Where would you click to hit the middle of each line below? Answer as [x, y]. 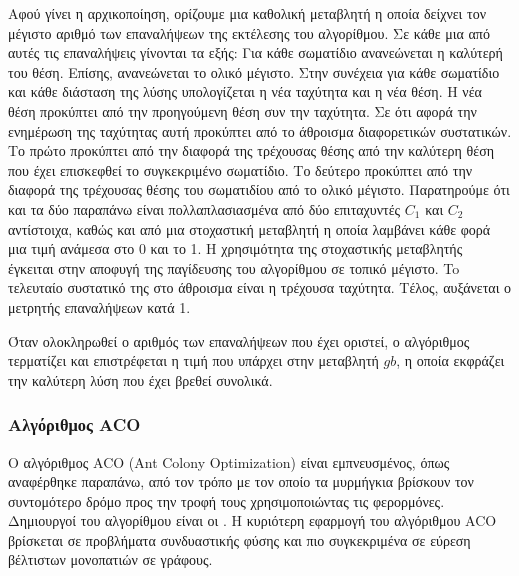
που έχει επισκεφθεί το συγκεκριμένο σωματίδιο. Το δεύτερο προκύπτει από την [240, 169]
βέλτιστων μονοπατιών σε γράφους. [110, 559]
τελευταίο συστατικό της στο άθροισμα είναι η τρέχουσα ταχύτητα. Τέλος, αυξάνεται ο [260, 287]
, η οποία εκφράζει [450, 360]
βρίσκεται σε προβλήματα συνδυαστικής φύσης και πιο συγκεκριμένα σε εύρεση [239, 539]
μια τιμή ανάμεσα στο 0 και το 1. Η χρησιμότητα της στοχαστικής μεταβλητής [235, 248]
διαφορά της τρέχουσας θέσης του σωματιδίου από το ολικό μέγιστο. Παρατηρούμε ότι [259, 189]
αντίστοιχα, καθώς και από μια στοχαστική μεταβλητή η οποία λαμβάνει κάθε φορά [249, 228]
